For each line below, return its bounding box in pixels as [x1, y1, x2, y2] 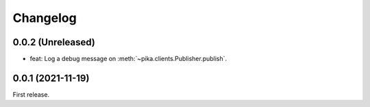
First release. [12, 90, 50, 99]
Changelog [12, 10, 77, 25]
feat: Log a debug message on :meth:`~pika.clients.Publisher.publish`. [29, 55, 227, 63]
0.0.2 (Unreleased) [12, 36, 96, 48]
